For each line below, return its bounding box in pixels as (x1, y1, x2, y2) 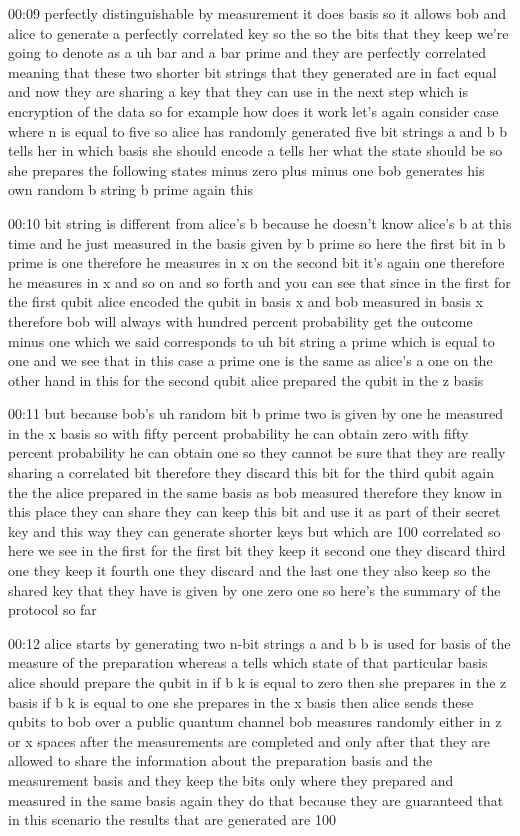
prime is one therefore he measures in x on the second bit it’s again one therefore (8, 252, 505, 273)
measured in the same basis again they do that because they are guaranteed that (8, 789, 504, 810)
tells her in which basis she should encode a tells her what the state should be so (8, 140, 503, 161)
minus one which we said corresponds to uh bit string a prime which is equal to (8, 330, 495, 351)
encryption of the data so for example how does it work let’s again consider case (8, 100, 499, 121)
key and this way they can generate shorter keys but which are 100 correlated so (8, 520, 501, 541)
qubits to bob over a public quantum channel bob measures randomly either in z (8, 711, 502, 732)
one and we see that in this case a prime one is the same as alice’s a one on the (8, 350, 493, 371)
